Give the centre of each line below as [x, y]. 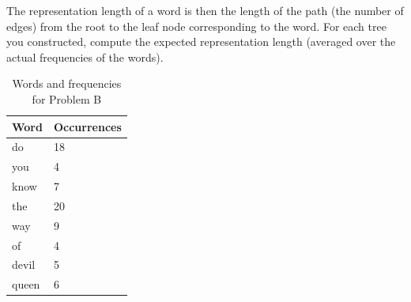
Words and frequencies [67, 83]
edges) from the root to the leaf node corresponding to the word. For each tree [196, 26]
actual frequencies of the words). [85, 57]
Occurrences [87, 126]
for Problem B [67, 98]
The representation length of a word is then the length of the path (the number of [205, 10]
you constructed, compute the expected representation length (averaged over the [201, 42]
